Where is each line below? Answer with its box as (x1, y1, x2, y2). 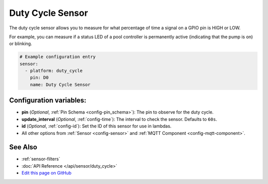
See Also (9, 143, 37, 151)
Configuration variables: (9, 96, 87, 105)
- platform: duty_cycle (25, 68, 83, 74)
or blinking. (9, 41, 32, 47)
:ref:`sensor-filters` (21, 156, 61, 162)
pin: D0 (30, 75, 49, 80)
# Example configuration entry (19, 54, 96, 60)
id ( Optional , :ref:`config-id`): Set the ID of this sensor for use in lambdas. (21, 123, 172, 129)
